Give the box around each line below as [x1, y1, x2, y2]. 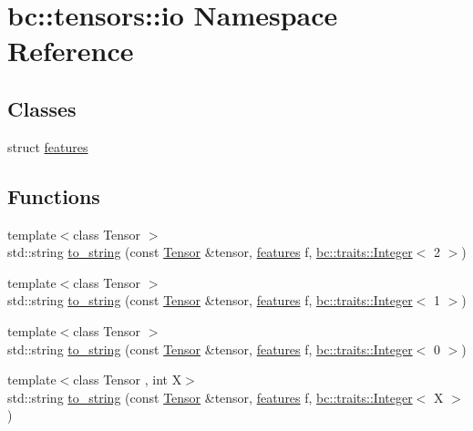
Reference [7, 32, 134, 69]
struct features [7, 137, 88, 156]
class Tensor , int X [73, 370, 182, 389]
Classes [7, 94, 77, 122]
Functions [7, 181, 100, 210]
